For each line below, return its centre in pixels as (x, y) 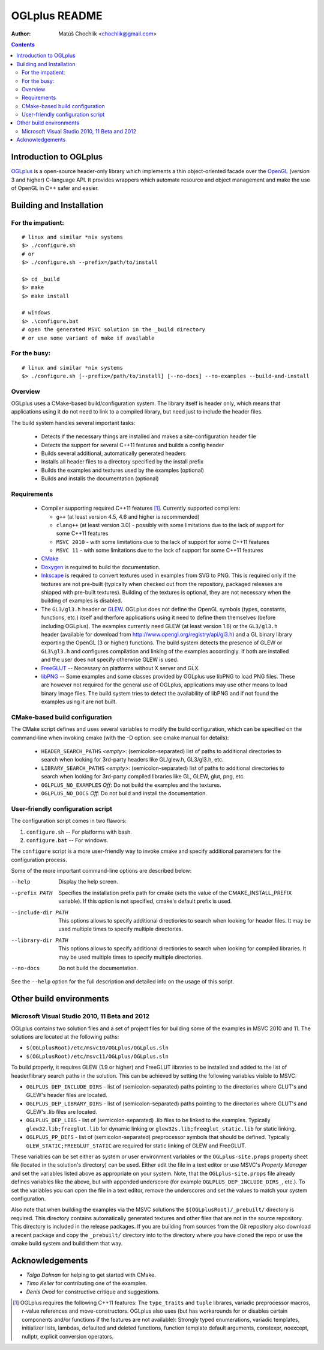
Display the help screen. (88, 882)
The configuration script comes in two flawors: (69, 821)
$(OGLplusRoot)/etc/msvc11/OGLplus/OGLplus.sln (97, 1056)
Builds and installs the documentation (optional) (100, 478)
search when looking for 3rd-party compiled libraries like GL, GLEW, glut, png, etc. (143, 777)
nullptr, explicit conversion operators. (68, 1336)
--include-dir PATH (40, 912)
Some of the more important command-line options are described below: (101, 871)
